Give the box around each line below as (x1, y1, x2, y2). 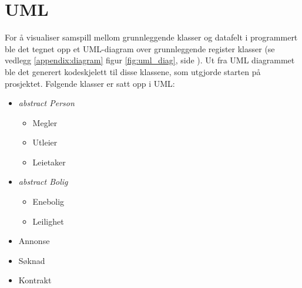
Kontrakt (18, 274, 52, 286)
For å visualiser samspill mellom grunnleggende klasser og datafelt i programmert (5, 31, 298, 43)
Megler (32, 116, 58, 128)
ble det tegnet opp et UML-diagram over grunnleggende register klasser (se (5, 42, 275, 55)
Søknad (18, 254, 45, 266)
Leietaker (32, 155, 66, 168)
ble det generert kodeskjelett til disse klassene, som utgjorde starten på (5, 65, 261, 77)
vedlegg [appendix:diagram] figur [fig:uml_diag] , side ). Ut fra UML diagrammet (5, 54, 295, 66)
